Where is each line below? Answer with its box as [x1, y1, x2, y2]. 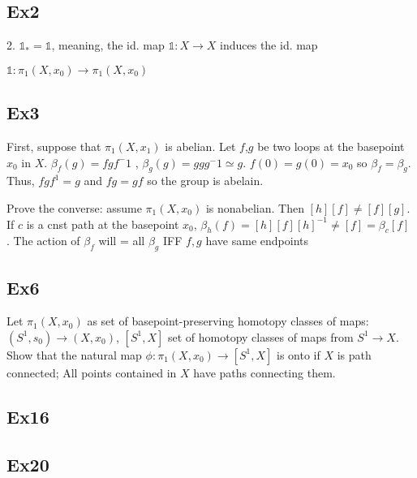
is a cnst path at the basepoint [26, 215, 179, 232]
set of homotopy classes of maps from [167, 328, 354, 345]
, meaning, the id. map [51, 37, 165, 54]
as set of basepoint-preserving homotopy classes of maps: [87, 312, 369, 329]
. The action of [6, 232, 80, 249]
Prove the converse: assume [6, 199, 142, 216]
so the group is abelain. [147, 172, 264, 189]
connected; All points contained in [6, 364, 177, 381]
